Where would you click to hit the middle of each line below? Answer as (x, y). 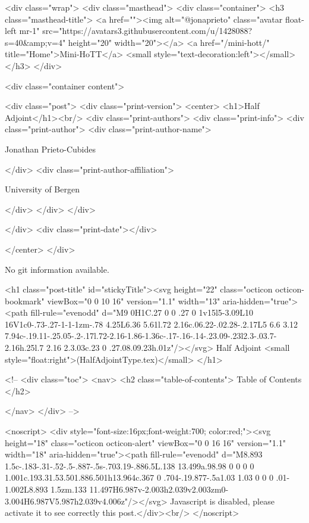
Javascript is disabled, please (222, 501)
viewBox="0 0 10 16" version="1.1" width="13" (134, 301)
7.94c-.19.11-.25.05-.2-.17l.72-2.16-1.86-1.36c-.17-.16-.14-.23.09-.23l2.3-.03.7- (141, 336)
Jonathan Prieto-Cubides (50, 149)
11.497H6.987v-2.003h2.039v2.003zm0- (159, 489)
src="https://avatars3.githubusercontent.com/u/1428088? (147, 31)
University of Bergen (42, 189)
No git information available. (57, 269)
